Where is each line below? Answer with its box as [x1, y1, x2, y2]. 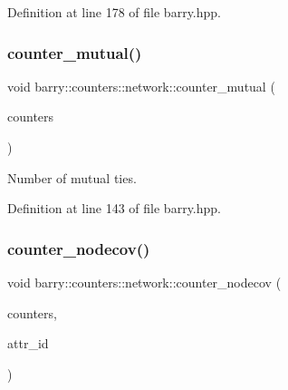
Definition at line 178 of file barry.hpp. [7, 3, 221, 21]
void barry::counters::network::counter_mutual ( [7, 76, 275, 95]
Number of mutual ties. [7, 168, 137, 187]
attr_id [7, 334, 49, 353]
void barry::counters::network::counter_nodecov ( [7, 273, 282, 291]
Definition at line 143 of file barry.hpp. [7, 199, 221, 218]
